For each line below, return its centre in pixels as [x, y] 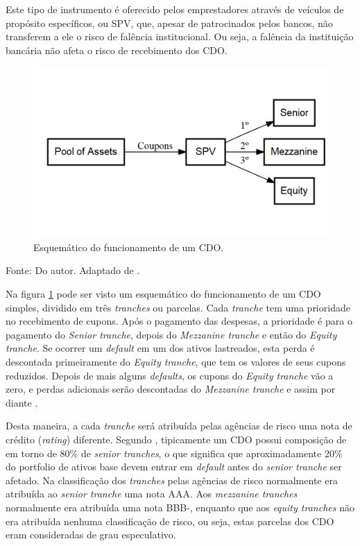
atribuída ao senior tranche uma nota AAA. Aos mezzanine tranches [152, 494]
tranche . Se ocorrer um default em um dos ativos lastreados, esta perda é [160, 348]
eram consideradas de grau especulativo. [91, 535]
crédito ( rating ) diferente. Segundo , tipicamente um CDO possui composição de [176, 439]
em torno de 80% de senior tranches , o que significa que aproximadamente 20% [174, 453]
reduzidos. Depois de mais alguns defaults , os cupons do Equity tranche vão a [170, 375]
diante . [22, 402]
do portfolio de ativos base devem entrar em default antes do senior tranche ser [174, 467]
